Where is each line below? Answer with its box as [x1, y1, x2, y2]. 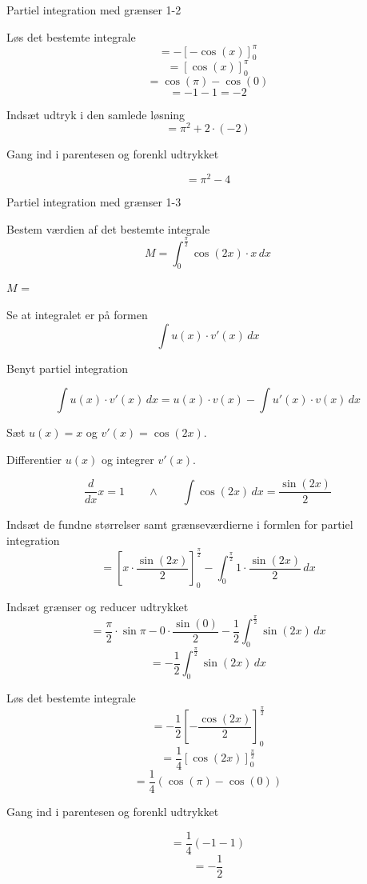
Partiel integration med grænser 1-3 [6, 194, 182, 210]
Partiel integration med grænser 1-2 [6, 2, 182, 18]
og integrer [101, 450, 154, 467]
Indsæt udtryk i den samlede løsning [6, 106, 185, 122]
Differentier [6, 450, 62, 467]
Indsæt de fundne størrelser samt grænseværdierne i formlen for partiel [6, 515, 353, 532]
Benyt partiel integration [6, 359, 128, 376]
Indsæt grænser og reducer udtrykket [6, 598, 189, 615]
